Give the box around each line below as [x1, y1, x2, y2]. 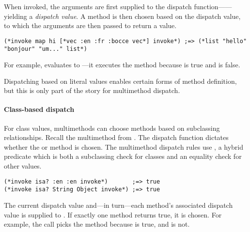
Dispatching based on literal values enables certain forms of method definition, [4, 76, 237, 86]
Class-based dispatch [4, 104, 75, 114]
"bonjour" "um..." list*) [4, 46, 87, 53]
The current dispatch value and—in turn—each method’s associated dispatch [4, 200, 233, 210]
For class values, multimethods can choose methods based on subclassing [4, 123, 220, 133]
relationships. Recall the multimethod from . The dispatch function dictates [4, 132, 229, 142]
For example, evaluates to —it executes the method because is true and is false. [4, 60, 240, 70]
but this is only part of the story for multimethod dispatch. [4, 85, 180, 95]
